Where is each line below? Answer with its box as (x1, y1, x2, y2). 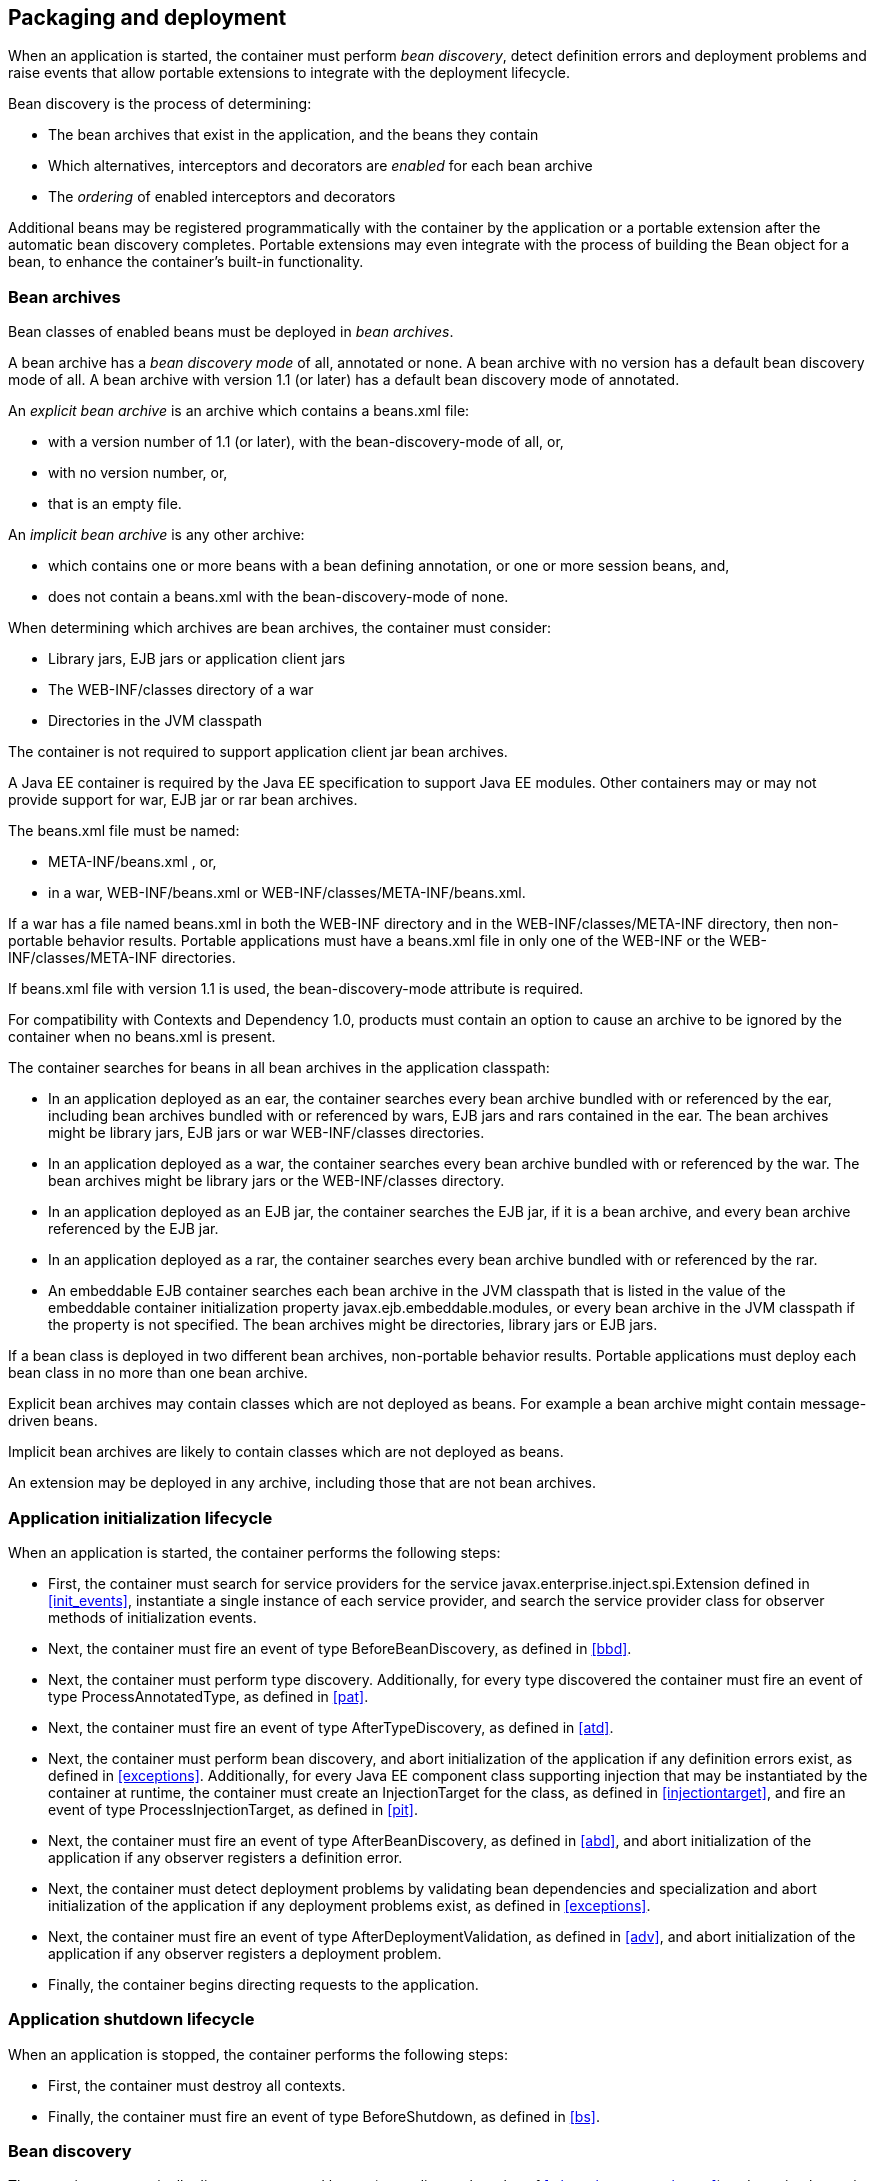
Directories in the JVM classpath (48, 712, 263, 730)
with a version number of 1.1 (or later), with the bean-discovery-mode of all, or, (48, 433, 564, 451)
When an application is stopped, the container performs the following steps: (8, 2045, 508, 2063)
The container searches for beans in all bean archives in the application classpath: (8, 1059, 550, 1077)
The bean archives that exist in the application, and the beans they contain (48, 126, 539, 144)
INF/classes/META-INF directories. (8, 949, 236, 967)
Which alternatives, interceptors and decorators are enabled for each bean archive (48, 157, 593, 175)
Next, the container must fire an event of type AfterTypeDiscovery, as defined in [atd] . (48, 1718, 614, 1736)
